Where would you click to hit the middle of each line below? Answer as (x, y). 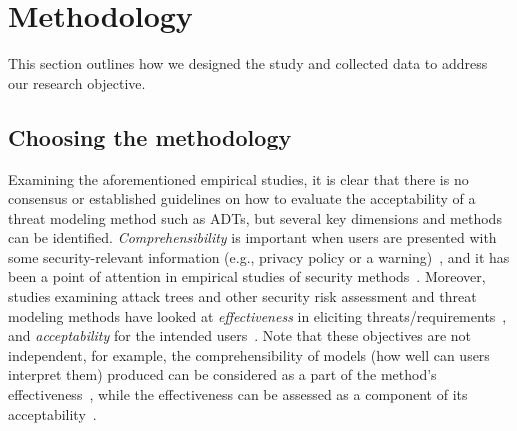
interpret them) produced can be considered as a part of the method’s (222, 374)
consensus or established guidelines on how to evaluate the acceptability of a (242, 198)
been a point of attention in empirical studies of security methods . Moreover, (247, 276)
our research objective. (77, 82)
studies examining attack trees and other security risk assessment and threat (242, 296)
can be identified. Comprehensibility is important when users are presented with (252, 237)
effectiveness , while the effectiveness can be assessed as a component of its (238, 394)
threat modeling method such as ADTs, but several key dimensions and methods (255, 217)
